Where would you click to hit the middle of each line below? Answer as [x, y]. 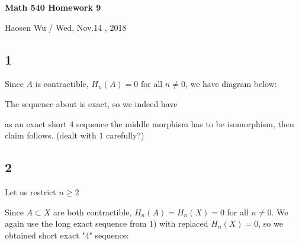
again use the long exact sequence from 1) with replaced [107, 223]
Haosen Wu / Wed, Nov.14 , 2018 [66, 27]
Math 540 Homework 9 [53, 7]
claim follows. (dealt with [51, 135]
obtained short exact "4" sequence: [67, 235]
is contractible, [62, 84]
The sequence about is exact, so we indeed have [91, 103]
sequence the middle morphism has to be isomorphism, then [185, 123]
